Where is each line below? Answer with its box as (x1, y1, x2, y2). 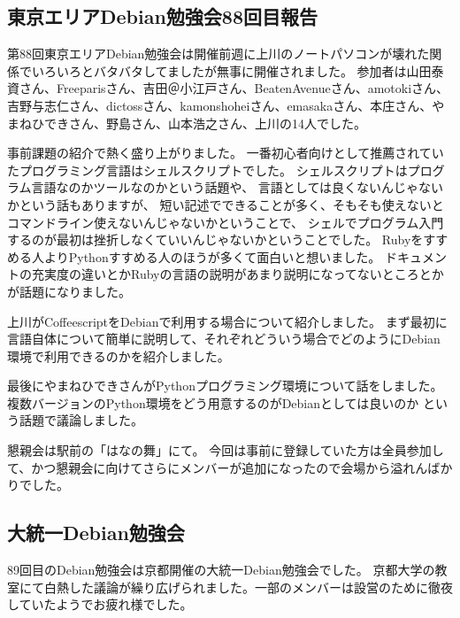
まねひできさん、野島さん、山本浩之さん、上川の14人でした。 (7, 113, 366, 132)
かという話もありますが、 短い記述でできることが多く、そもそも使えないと (7, 195, 444, 213)
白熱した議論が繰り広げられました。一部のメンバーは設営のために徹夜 (43, 577, 453, 596)
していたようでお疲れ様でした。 (7, 595, 193, 614)
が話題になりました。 (7, 282, 131, 300)
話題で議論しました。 (19, 411, 143, 429)
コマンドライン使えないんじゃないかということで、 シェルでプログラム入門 (7, 212, 444, 231)
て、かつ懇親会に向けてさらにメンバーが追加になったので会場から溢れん (7, 458, 428, 476)
